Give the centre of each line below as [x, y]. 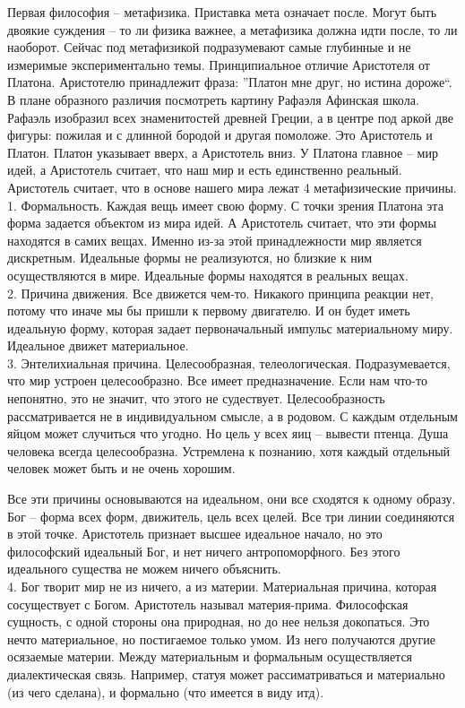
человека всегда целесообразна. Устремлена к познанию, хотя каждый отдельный [229, 450]
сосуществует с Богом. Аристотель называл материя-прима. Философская [208, 604]
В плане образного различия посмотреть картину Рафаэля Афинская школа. [213, 99]
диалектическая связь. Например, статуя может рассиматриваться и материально [226, 673]
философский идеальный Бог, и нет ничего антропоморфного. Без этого [204, 551]
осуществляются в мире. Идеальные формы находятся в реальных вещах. [208, 275]
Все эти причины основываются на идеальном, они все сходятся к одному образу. [232, 499]
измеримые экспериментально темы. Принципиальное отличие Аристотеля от [219, 64]
